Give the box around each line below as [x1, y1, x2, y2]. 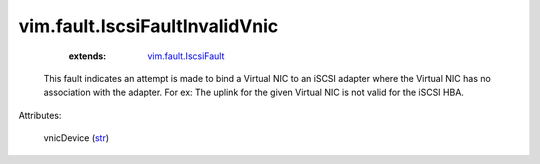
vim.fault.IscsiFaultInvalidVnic [18, 15, 279, 37]
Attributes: [18, 109, 62, 121]
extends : [68, 50, 107, 62]
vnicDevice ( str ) [43, 132, 110, 144]
